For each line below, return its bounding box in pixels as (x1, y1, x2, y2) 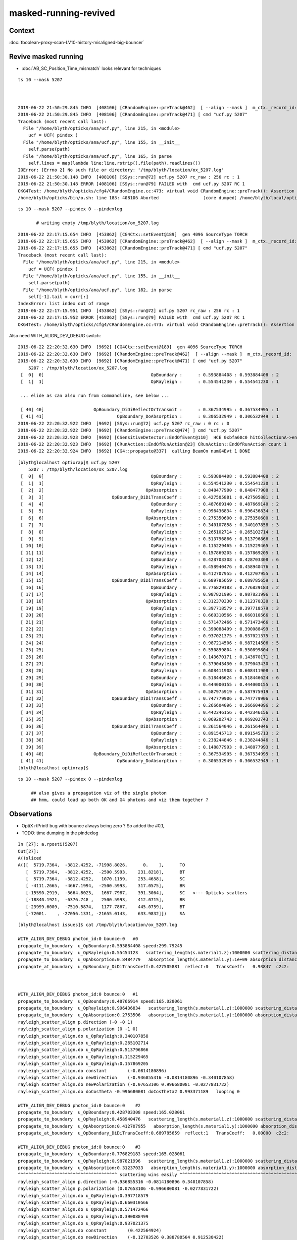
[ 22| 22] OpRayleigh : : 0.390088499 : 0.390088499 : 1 (20, 626, 279, 632)
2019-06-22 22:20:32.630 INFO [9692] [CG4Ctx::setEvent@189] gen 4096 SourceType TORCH (18, 344, 243, 350)
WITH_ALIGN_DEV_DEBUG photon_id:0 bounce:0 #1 (18, 992, 138, 997)
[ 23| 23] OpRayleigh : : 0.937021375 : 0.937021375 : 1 (20, 633, 279, 639)
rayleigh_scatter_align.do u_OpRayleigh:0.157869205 (18, 1061, 148, 1066)
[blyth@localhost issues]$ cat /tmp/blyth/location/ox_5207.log (18, 922, 178, 928)
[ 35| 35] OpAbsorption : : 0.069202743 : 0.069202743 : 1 (20, 717, 279, 722)
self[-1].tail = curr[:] (28, 294, 89, 300)
